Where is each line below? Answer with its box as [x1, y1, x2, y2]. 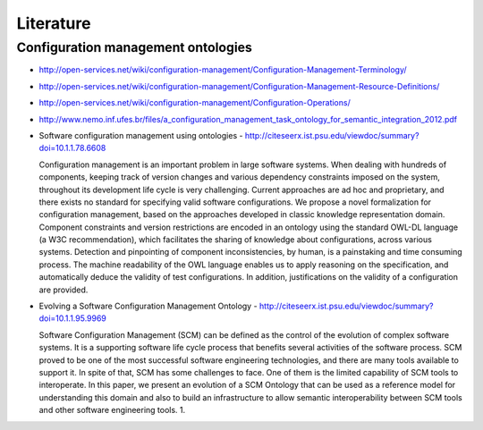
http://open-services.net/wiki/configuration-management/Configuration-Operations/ [38, 97, 351, 108]
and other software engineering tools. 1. [38, 405, 186, 416]
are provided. [38, 284, 89, 295]
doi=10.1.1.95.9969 [38, 313, 107, 324]
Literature [16, 13, 91, 33]
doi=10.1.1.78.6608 [38, 143, 106, 154]
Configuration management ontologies [16, 39, 252, 55]
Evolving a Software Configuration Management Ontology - [38, 300, 258, 312]
